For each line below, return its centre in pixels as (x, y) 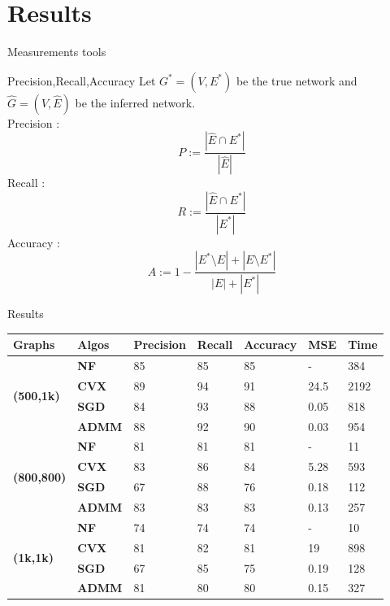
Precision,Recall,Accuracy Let (82, 80)
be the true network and (297, 80)
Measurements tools (57, 52)
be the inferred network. (135, 102)
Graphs (34, 344)
